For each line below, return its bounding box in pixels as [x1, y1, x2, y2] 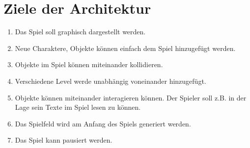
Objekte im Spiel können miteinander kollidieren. [15, 59, 163, 70]
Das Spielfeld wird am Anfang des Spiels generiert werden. [15, 118, 191, 128]
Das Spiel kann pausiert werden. [15, 135, 112, 145]
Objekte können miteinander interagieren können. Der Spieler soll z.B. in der [15, 92, 247, 102]
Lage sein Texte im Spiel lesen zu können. [15, 102, 141, 112]
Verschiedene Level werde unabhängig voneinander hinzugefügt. [15, 75, 206, 86]
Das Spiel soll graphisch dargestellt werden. [15, 26, 146, 37]
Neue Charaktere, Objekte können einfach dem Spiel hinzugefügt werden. [15, 43, 236, 53]
